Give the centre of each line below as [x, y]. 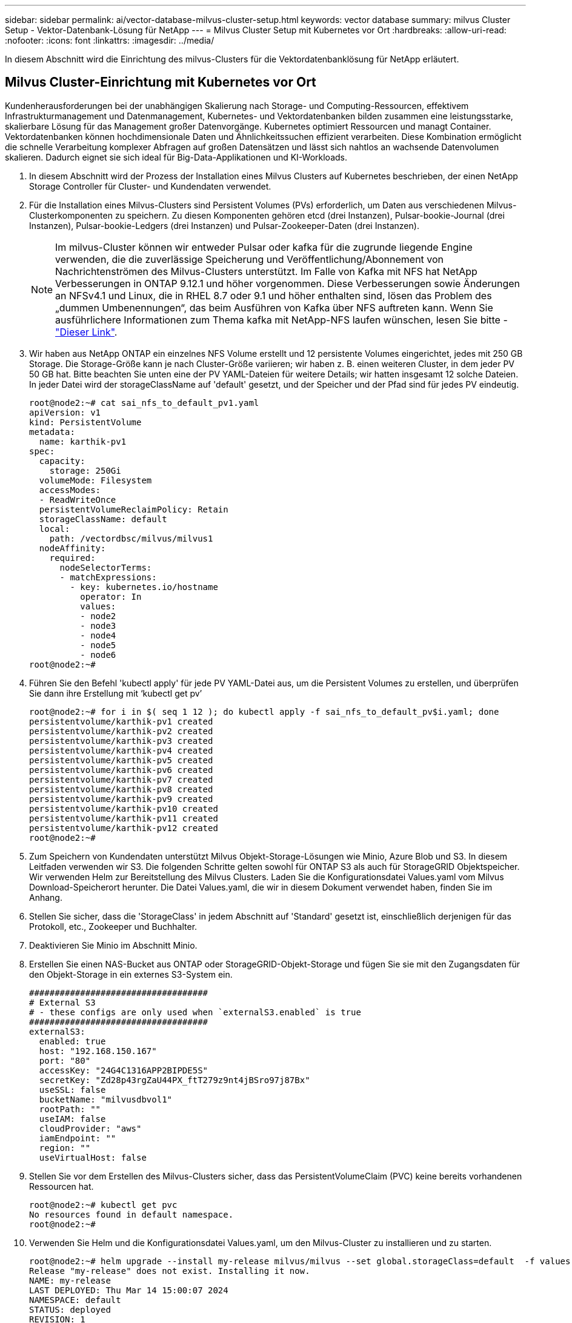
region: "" [65, 1148]
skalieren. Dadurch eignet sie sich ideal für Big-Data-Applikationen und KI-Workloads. [176, 157]
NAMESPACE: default [75, 1300]
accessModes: [70, 490]
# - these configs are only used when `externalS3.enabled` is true [195, 1012]
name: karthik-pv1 [83, 441]
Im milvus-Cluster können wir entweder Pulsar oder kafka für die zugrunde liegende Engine [264, 247]
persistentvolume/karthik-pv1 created [121, 721]
